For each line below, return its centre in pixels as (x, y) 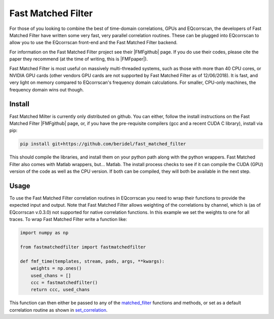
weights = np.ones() (56, 268)
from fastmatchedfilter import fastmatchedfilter (83, 247)
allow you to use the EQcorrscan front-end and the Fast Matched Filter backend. (93, 43)
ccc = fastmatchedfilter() (64, 282)
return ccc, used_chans (60, 290)
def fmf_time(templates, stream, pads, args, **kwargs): (92, 261)
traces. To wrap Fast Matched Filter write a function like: (68, 219)
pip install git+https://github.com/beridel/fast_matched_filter (103, 144)
